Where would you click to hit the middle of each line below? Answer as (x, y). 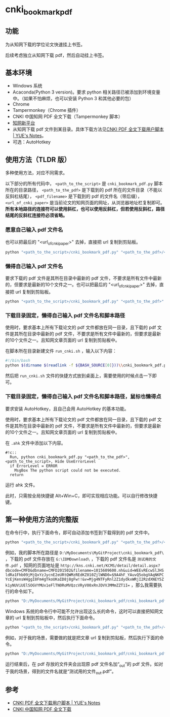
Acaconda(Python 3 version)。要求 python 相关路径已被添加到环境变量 (87, 92)
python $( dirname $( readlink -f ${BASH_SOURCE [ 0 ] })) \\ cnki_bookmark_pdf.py (87, 365)
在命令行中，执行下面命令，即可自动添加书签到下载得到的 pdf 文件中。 (79, 533)
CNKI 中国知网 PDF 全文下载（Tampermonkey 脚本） (68, 117)
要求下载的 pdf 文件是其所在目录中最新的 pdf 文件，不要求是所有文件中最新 (83, 278)
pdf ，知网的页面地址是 (35, 566)
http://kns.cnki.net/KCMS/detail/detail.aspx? (110, 566)
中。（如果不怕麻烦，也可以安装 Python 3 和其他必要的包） (73, 99)
